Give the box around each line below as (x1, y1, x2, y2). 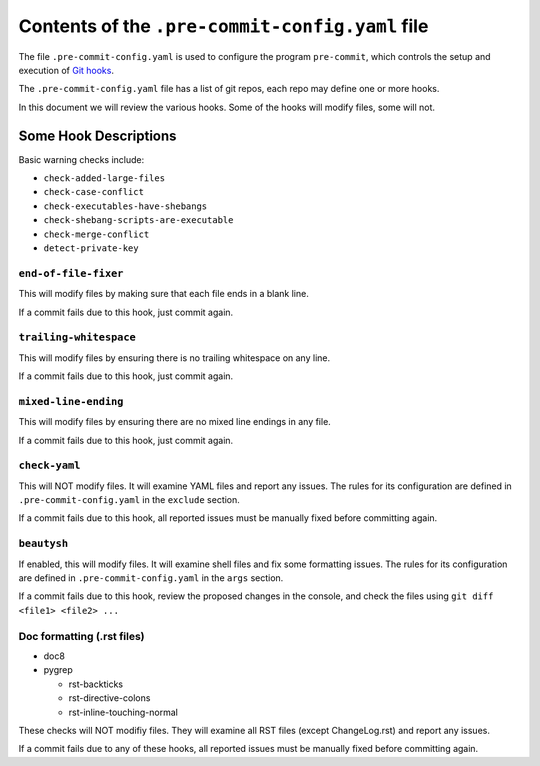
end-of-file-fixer (18, 266, 124, 280)
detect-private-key (43, 242, 139, 254)
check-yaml (18, 459, 81, 472)
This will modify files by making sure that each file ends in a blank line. (18, 288, 309, 300)
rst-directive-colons (68, 692, 151, 704)
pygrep (43, 664, 74, 676)
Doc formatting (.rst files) (18, 629, 145, 643)
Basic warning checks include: (18, 153, 145, 165)
